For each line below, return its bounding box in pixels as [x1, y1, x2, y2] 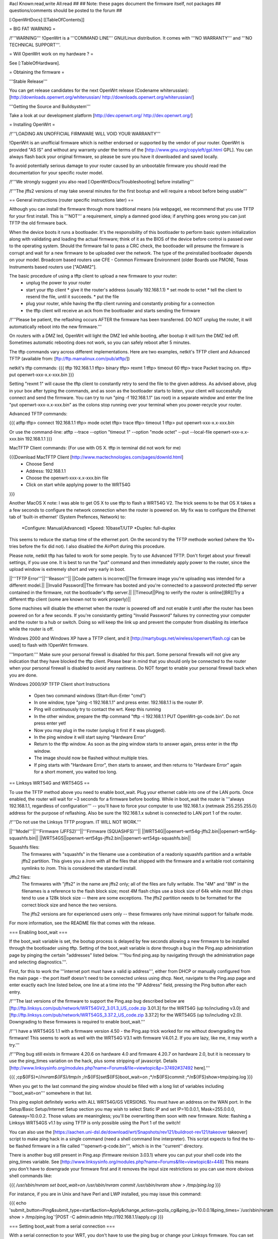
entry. [9, 989, 21, 995]
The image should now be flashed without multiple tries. [34, 755, 149, 761]
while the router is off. [9, 626, 54, 632]
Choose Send [26, 461, 54, 467]
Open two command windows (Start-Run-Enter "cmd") [34, 692, 146, 698]
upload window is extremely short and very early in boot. [9, 566, 126, 572]
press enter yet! [34, 720, 66, 726]
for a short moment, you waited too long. [34, 769, 117, 775]
